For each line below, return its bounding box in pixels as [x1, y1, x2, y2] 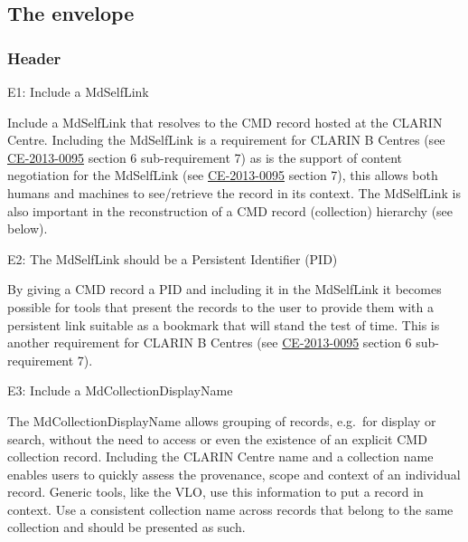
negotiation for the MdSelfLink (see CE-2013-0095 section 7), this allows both [7, 166, 438, 185]
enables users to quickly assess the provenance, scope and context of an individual [7, 464, 461, 483]
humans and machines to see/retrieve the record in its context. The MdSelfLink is [7, 183, 461, 202]
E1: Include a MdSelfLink [7, 82, 149, 100]
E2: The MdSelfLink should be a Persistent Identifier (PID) [7, 249, 338, 268]
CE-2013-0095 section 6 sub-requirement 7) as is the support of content [7, 147, 402, 166]
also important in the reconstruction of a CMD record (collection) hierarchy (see [7, 201, 454, 220]
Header [7, 46, 61, 69]
